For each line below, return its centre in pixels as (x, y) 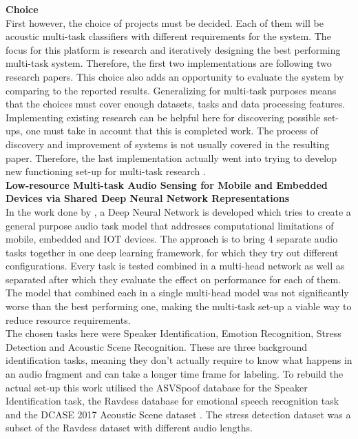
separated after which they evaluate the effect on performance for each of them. (173, 279)
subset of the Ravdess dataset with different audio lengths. (129, 428)
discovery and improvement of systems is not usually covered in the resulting (168, 144)
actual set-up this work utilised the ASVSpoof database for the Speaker (157, 387)
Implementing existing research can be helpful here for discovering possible (163, 117)
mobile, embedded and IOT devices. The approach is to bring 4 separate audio (172, 239)
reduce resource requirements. (68, 319)
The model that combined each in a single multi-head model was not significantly (177, 293)
